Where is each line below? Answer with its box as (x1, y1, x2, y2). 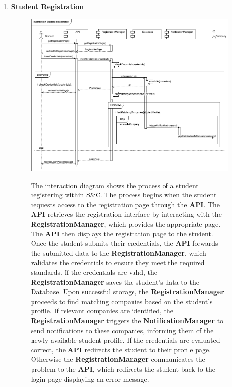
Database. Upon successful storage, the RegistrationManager (31, 286, 224, 297)
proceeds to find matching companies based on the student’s (31, 296, 213, 306)
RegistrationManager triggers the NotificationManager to (31, 315, 224, 326)
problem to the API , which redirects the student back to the (31, 363, 215, 374)
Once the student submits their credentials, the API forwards (31, 238, 218, 248)
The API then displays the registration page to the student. (31, 228, 213, 238)
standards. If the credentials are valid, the (31, 267, 158, 277)
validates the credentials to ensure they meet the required (31, 257, 205, 268)
